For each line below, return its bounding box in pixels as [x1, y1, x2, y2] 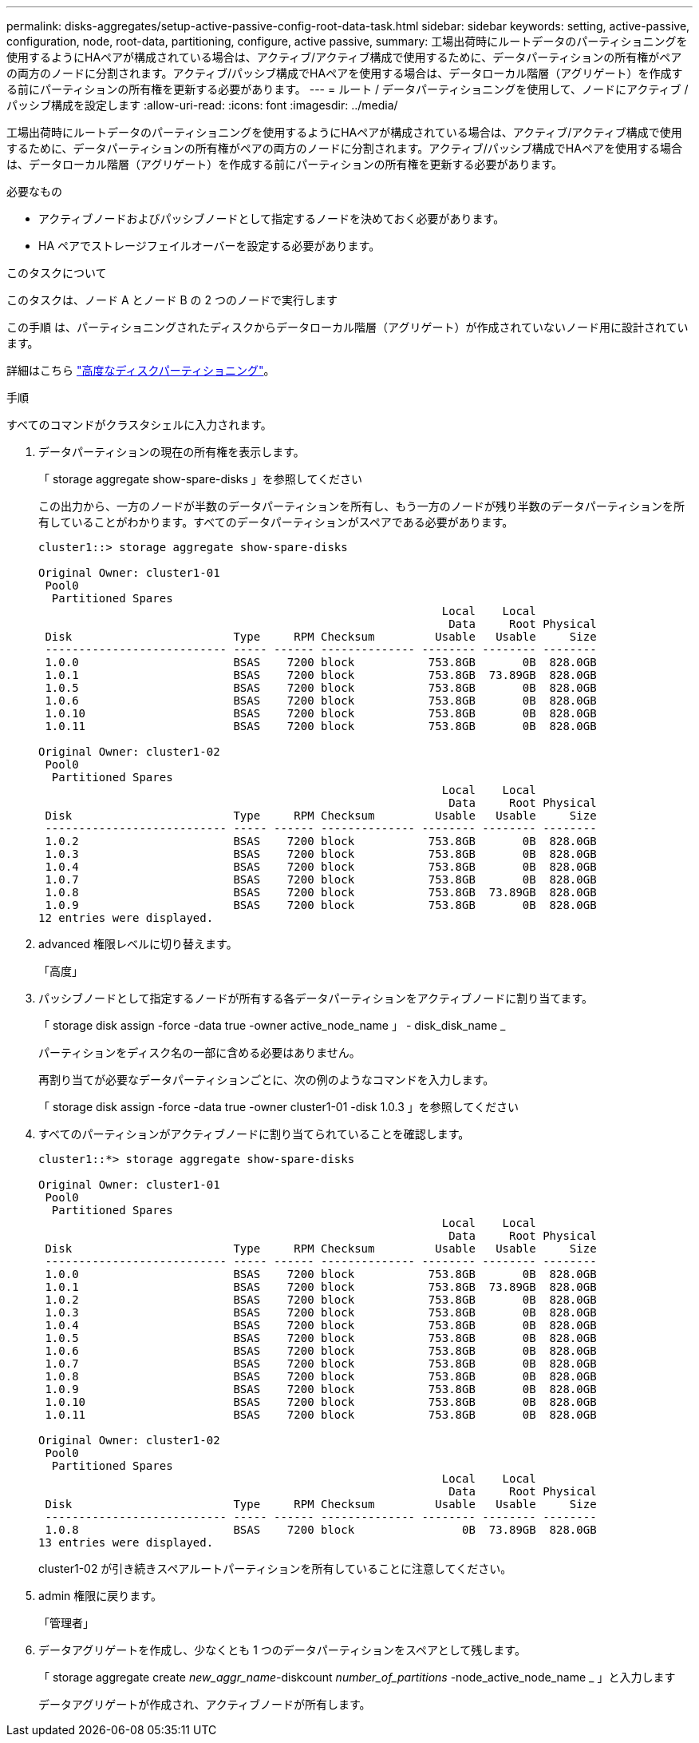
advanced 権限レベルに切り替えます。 [38, 937, 238, 951]
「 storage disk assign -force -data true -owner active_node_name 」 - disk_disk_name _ [38, 1018, 506, 1032]
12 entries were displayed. [38, 911, 214, 924]
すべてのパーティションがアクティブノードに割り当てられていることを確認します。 [38, 1127, 470, 1141]
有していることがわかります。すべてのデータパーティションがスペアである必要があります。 [38, 515, 514, 529]
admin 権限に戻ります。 [38, 1589, 162, 1602]
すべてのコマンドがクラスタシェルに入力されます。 [6, 418, 272, 431]
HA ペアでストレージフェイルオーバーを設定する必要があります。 [38, 239, 381, 252]
